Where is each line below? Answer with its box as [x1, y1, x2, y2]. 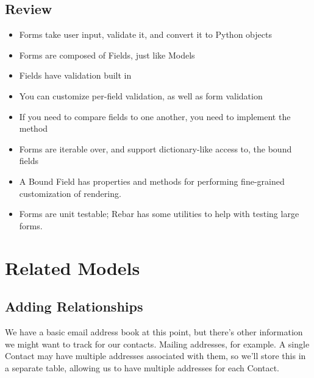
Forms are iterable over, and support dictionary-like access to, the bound [19, 142, 292, 155]
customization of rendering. [19, 187, 121, 199]
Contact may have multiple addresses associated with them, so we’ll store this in [5, 349, 306, 362]
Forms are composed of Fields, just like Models [19, 48, 195, 61]
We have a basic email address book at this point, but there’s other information [5, 325, 303, 338]
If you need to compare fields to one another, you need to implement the [19, 110, 291, 123]
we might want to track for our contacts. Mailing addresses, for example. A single [5, 337, 310, 350]
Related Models [5, 255, 140, 280]
